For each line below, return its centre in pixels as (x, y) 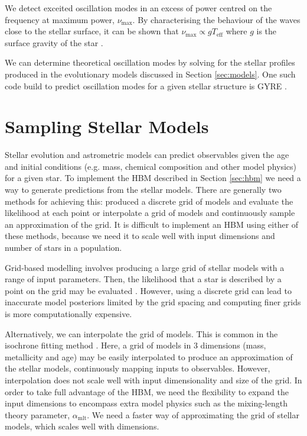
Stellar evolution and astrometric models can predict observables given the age (147, 155)
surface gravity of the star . (54, 42)
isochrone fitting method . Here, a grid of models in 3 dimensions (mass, (135, 345)
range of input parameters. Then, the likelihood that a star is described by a (143, 279)
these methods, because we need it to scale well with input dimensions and (140, 236)
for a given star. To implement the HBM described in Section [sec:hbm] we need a (153, 178)
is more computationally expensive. (68, 314)
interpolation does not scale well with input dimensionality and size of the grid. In (153, 380)
